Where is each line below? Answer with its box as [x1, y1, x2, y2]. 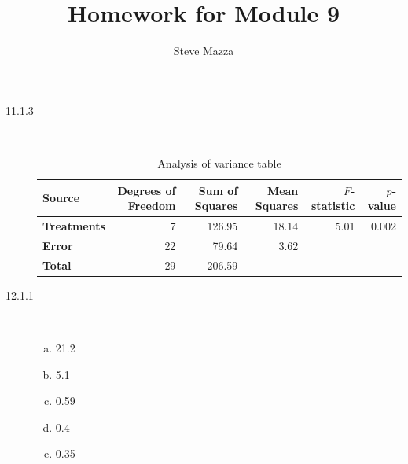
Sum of [198, 182, 238, 198]
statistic [311, 197, 355, 214]
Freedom [127, 197, 176, 214]
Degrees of [117, 182, 176, 198]
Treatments [42, 217, 105, 234]
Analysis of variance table [157, 154, 281, 171]
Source [42, 190, 80, 206]
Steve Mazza [173, 42, 234, 59]
